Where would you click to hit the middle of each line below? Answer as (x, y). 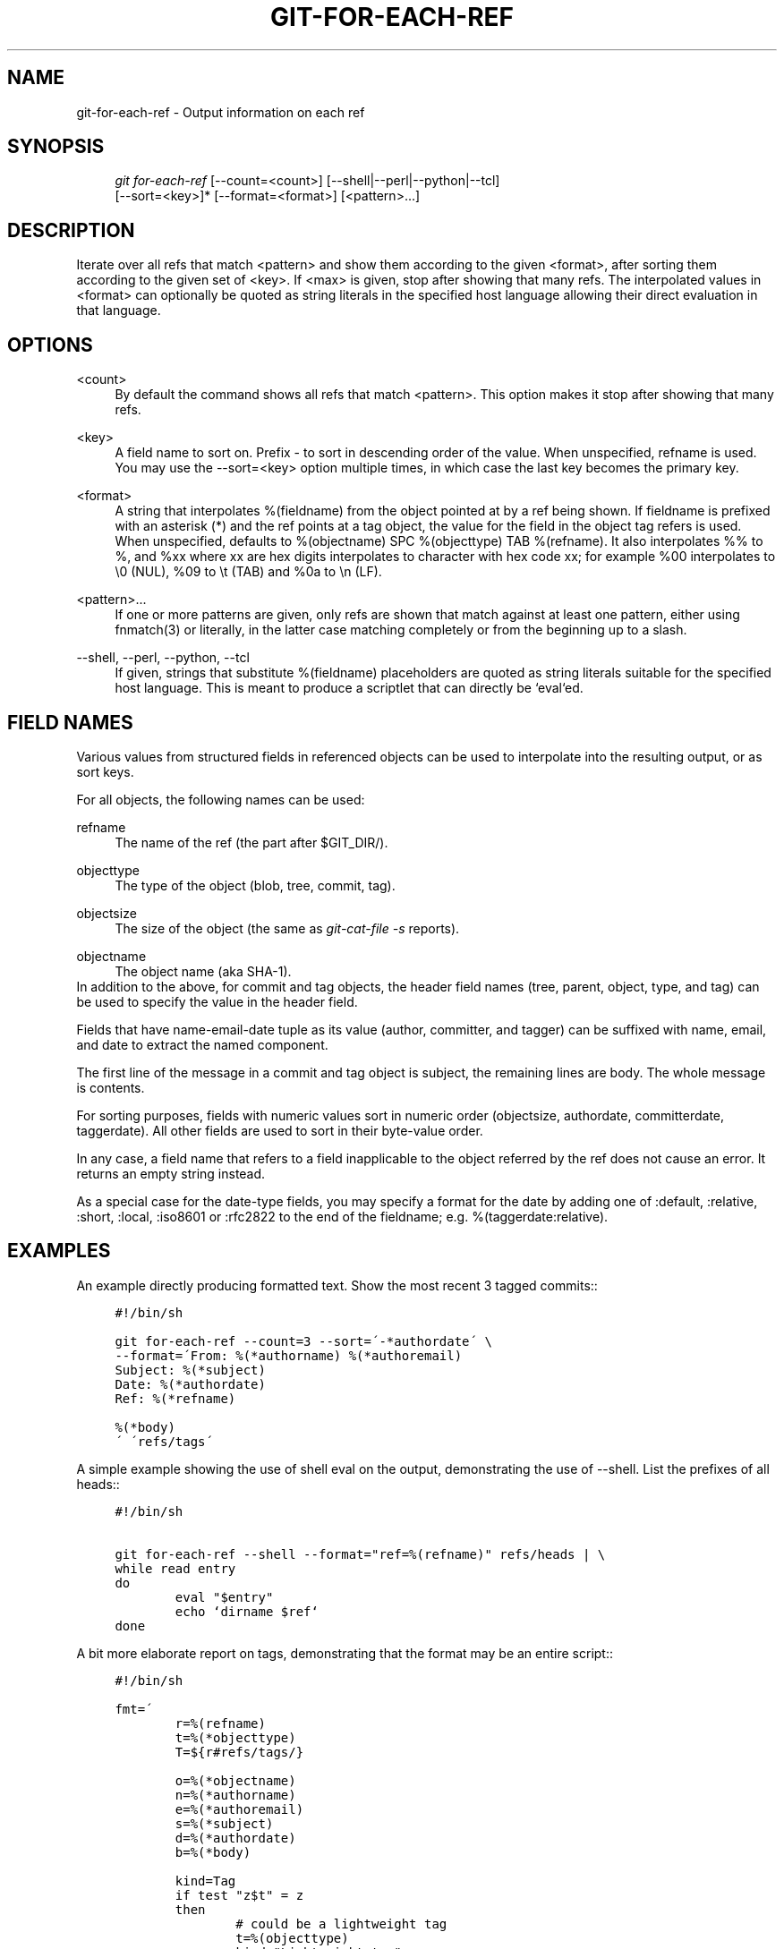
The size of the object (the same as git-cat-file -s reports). (287, 928)
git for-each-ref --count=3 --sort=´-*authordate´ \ (303, 1341)
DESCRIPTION (71, 230)
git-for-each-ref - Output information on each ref (221, 112)
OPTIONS (50, 345)
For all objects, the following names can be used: (221, 799)
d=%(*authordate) (235, 1838)
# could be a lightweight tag (341, 1923)
